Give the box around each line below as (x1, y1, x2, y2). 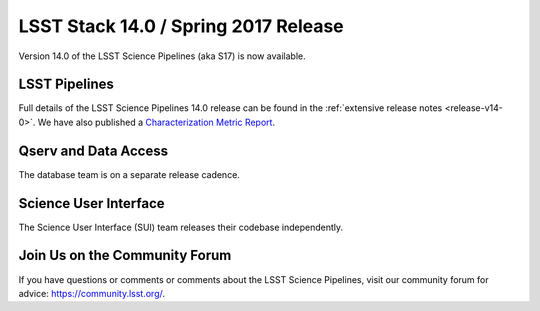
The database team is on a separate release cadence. (18, 168, 240, 180)
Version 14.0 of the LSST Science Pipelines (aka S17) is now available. (18, 50, 306, 62)
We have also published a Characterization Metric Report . (37, 116, 275, 128)
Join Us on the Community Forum (18, 247, 232, 264)
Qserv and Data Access (18, 142, 169, 159)
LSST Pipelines (18, 76, 114, 93)
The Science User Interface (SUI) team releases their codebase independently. (18, 221, 344, 233)
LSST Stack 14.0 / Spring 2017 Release (18, 15, 344, 37)
